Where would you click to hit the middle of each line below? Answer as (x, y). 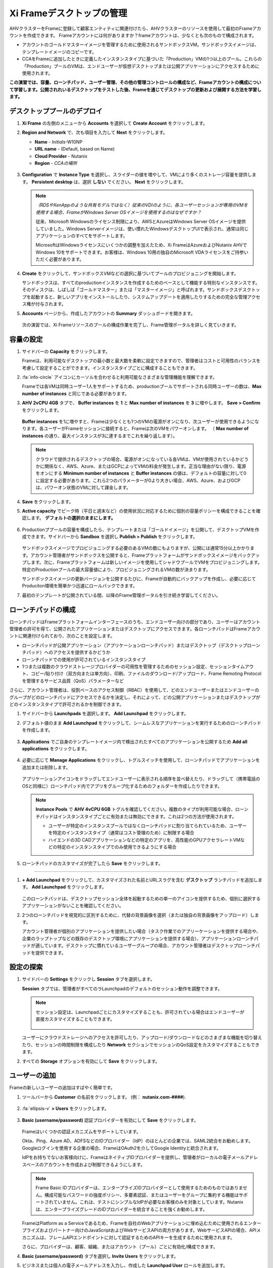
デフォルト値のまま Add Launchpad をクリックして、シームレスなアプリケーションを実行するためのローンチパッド (142, 723)
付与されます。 (51, 304)
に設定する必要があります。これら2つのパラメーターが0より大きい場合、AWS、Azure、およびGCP (138, 480)
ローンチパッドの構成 (42, 609)
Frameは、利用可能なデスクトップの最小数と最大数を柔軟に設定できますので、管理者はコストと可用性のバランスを (141, 361)
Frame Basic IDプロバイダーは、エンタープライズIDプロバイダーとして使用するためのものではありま (139, 1188)
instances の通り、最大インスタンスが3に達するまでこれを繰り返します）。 (100, 436)
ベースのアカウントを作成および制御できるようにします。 (85, 1165)
